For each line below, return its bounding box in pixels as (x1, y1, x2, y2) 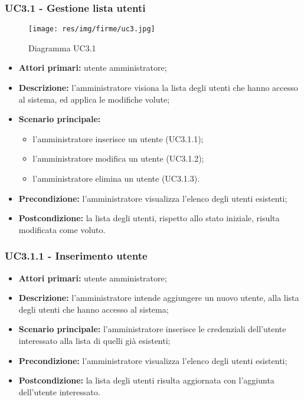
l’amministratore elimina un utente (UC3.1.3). (32, 172, 200, 185)
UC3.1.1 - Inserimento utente (5, 248, 148, 263)
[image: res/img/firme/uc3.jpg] (28, 25, 155, 34)
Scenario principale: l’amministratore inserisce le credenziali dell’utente (18, 323, 286, 335)
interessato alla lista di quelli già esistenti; (18, 335, 171, 346)
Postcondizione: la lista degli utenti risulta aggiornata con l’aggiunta (18, 374, 274, 386)
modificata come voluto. (18, 223, 106, 235)
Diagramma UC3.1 (28, 41, 96, 54)
